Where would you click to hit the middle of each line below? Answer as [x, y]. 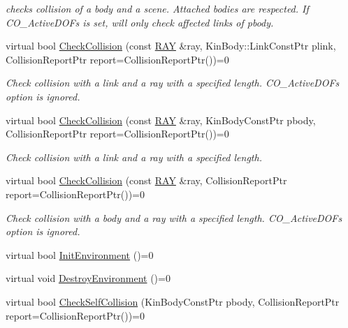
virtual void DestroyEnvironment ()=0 [88, 278]
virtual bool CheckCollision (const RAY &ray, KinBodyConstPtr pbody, [161, 120]
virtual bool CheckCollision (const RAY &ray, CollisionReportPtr [146, 180]
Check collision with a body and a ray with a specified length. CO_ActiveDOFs [174, 217]
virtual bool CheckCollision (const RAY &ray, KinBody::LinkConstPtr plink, [171, 46]
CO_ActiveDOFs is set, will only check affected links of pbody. [140, 22]
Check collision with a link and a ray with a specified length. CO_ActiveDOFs [173, 83]
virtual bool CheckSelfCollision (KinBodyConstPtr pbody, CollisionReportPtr [173, 301]
